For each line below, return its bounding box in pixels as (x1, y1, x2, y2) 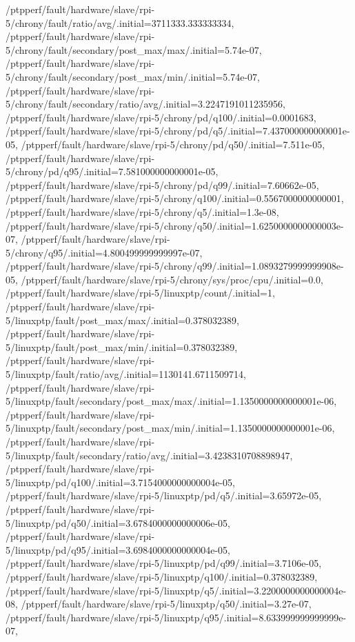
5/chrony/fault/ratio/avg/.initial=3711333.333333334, (6, 15, 234, 30)
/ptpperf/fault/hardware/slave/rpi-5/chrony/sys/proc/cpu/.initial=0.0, (21, 272, 324, 286)
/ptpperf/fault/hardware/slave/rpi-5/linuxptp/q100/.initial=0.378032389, (6, 569, 318, 583)
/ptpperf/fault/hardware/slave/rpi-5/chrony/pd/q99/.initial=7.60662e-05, (6, 177, 319, 192)
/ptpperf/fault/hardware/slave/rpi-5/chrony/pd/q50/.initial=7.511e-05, (21, 137, 325, 151)
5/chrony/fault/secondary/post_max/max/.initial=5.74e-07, (6, 42, 262, 57)
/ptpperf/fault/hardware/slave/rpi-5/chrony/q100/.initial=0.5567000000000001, (6, 191, 344, 205)
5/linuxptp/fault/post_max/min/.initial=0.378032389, (6, 339, 238, 354)
